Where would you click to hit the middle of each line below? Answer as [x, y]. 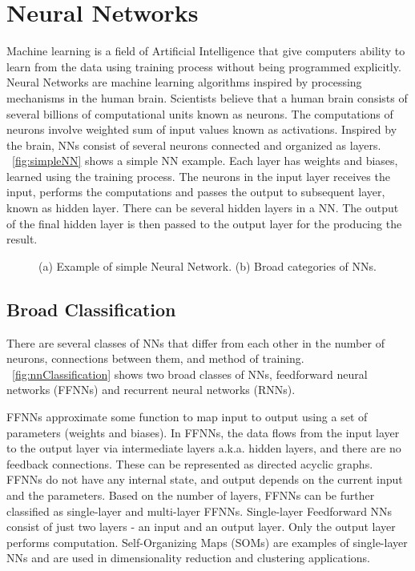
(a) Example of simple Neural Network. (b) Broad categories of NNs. [207, 265]
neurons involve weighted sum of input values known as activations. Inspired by [202, 129]
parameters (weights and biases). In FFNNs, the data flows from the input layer [203, 432]
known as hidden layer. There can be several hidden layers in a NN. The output [203, 208]
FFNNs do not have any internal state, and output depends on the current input [205, 479]
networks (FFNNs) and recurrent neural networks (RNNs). [151, 390]
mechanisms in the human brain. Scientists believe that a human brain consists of [207, 97]
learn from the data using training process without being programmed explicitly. [204, 66]
